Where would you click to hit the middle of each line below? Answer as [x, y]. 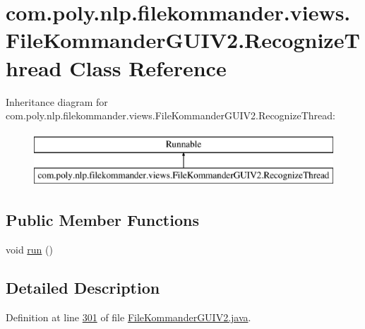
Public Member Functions [102, 220]
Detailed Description [83, 288]
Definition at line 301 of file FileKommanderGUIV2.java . [128, 317]
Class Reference [148, 67]
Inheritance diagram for [57, 101]
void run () [29, 250]
